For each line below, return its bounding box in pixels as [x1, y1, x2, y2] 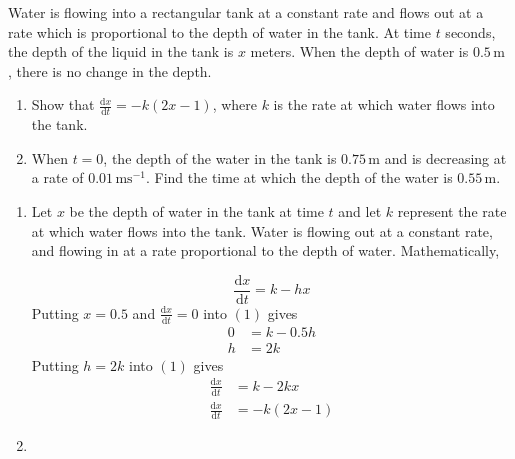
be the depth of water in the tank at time [69, 200, 324, 221]
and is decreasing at [384, 147, 507, 168]
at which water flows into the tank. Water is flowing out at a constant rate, [31, 220, 493, 241]
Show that [31, 94, 95, 115]
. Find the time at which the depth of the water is [145, 167, 453, 188]
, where [212, 94, 257, 115]
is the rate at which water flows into [273, 94, 495, 115]
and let [338, 200, 382, 221]
